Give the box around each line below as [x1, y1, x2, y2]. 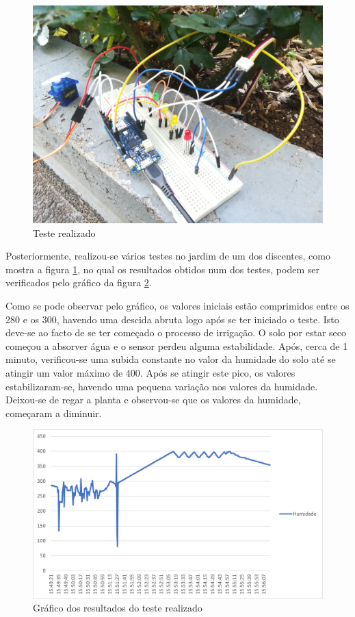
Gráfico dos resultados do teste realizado [33, 601, 202, 615]
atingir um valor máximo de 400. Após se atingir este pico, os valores [5, 365, 295, 379]
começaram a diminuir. [5, 405, 102, 420]
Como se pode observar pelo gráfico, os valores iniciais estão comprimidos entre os [5, 298, 350, 312]
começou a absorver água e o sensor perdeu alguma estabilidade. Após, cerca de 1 [5, 338, 348, 353]
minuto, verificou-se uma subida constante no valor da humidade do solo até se [5, 352, 336, 366]
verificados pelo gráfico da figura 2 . [5, 275, 152, 290]
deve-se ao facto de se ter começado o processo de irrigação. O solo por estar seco [5, 325, 347, 340]
